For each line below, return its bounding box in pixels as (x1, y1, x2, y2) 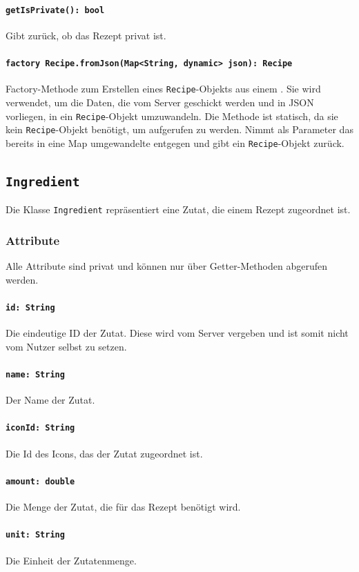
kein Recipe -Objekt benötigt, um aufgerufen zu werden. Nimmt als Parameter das (6, 122, 353, 137)
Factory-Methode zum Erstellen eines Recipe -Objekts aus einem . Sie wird (6, 81, 321, 96)
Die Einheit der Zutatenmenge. (6, 553, 137, 567)
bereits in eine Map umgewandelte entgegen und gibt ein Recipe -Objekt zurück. (6, 135, 345, 150)
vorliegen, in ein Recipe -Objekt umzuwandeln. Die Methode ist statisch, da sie (6, 108, 338, 123)
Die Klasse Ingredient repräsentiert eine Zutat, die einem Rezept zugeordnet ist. (6, 202, 351, 217)
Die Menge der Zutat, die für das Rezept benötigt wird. (6, 500, 241, 514)
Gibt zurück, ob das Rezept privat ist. (6, 28, 166, 42)
